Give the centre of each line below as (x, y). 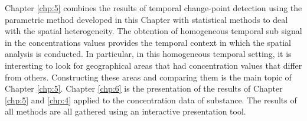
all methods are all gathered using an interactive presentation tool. (125, 111)
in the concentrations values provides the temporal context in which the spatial (148, 42)
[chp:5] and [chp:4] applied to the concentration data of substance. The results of (151, 100)
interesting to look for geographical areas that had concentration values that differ (153, 65)
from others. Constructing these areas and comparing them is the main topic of (148, 77)
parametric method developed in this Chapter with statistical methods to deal (146, 19)
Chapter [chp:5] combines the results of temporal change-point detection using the (153, 8)
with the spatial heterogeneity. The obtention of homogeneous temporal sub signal (153, 31)
